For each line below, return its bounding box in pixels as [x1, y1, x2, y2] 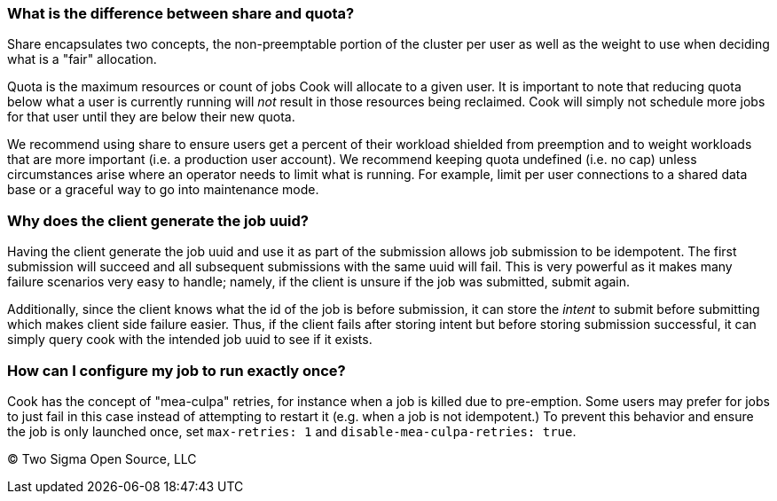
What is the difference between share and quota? [7, 4, 355, 22]
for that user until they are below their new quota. [7, 109, 295, 125]
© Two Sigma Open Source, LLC [7, 450, 197, 466]
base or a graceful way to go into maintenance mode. [7, 182, 319, 198]
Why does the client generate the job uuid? [7, 211, 310, 230]
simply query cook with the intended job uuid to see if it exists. [7, 332, 373, 348]
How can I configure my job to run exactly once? [7, 361, 346, 380]
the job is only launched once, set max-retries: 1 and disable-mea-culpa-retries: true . [7, 423, 577, 439]
